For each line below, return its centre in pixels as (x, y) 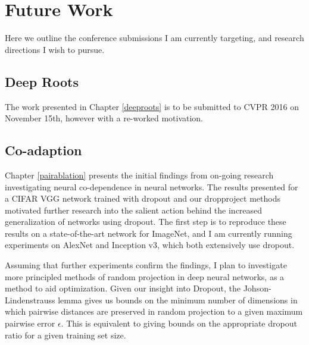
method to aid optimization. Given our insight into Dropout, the (123, 288)
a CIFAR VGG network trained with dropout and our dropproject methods (143, 198)
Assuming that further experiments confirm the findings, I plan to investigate (146, 265)
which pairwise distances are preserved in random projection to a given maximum (154, 311)
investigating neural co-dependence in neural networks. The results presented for (152, 186)
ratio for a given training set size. (65, 335)
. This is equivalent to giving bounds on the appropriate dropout (179, 323)
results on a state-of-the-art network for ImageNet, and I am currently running (149, 233)
